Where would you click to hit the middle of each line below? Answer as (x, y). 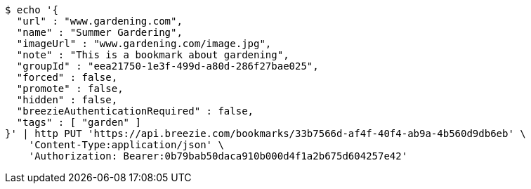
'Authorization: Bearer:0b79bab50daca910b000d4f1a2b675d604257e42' (218, 156)
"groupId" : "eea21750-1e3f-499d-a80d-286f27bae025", (168, 66)
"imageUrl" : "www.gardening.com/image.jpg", (144, 44)
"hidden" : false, (67, 100)
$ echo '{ (32, 10)
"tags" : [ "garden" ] (79, 122)
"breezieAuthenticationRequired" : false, (135, 111)
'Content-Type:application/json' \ (126, 145)
